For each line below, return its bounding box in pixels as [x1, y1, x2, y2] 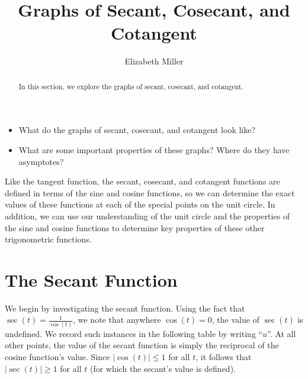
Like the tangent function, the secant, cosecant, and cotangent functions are [5, 175, 280, 187]
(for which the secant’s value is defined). [89, 362, 236, 374]
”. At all [267, 327, 296, 339]
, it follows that [195, 350, 252, 362]
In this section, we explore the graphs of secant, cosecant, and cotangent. [18, 81, 244, 91]
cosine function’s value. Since [5, 350, 110, 362]
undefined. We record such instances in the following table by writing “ [5, 327, 263, 339]
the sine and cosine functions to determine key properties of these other [5, 221, 265, 234]
